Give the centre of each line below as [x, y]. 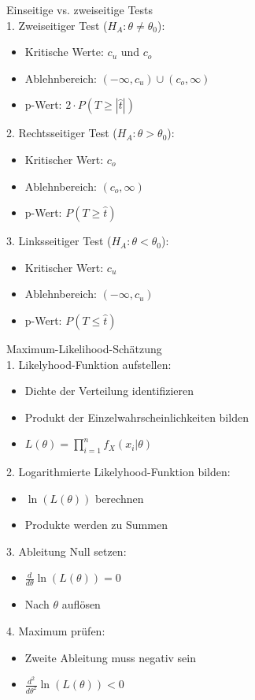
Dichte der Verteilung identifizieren [109, 391]
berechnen [119, 498]
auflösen [81, 604]
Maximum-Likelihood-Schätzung [84, 348]
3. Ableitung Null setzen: [67, 551]
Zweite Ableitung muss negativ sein [111, 657]
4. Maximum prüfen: [56, 630]
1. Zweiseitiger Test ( [57, 25]
